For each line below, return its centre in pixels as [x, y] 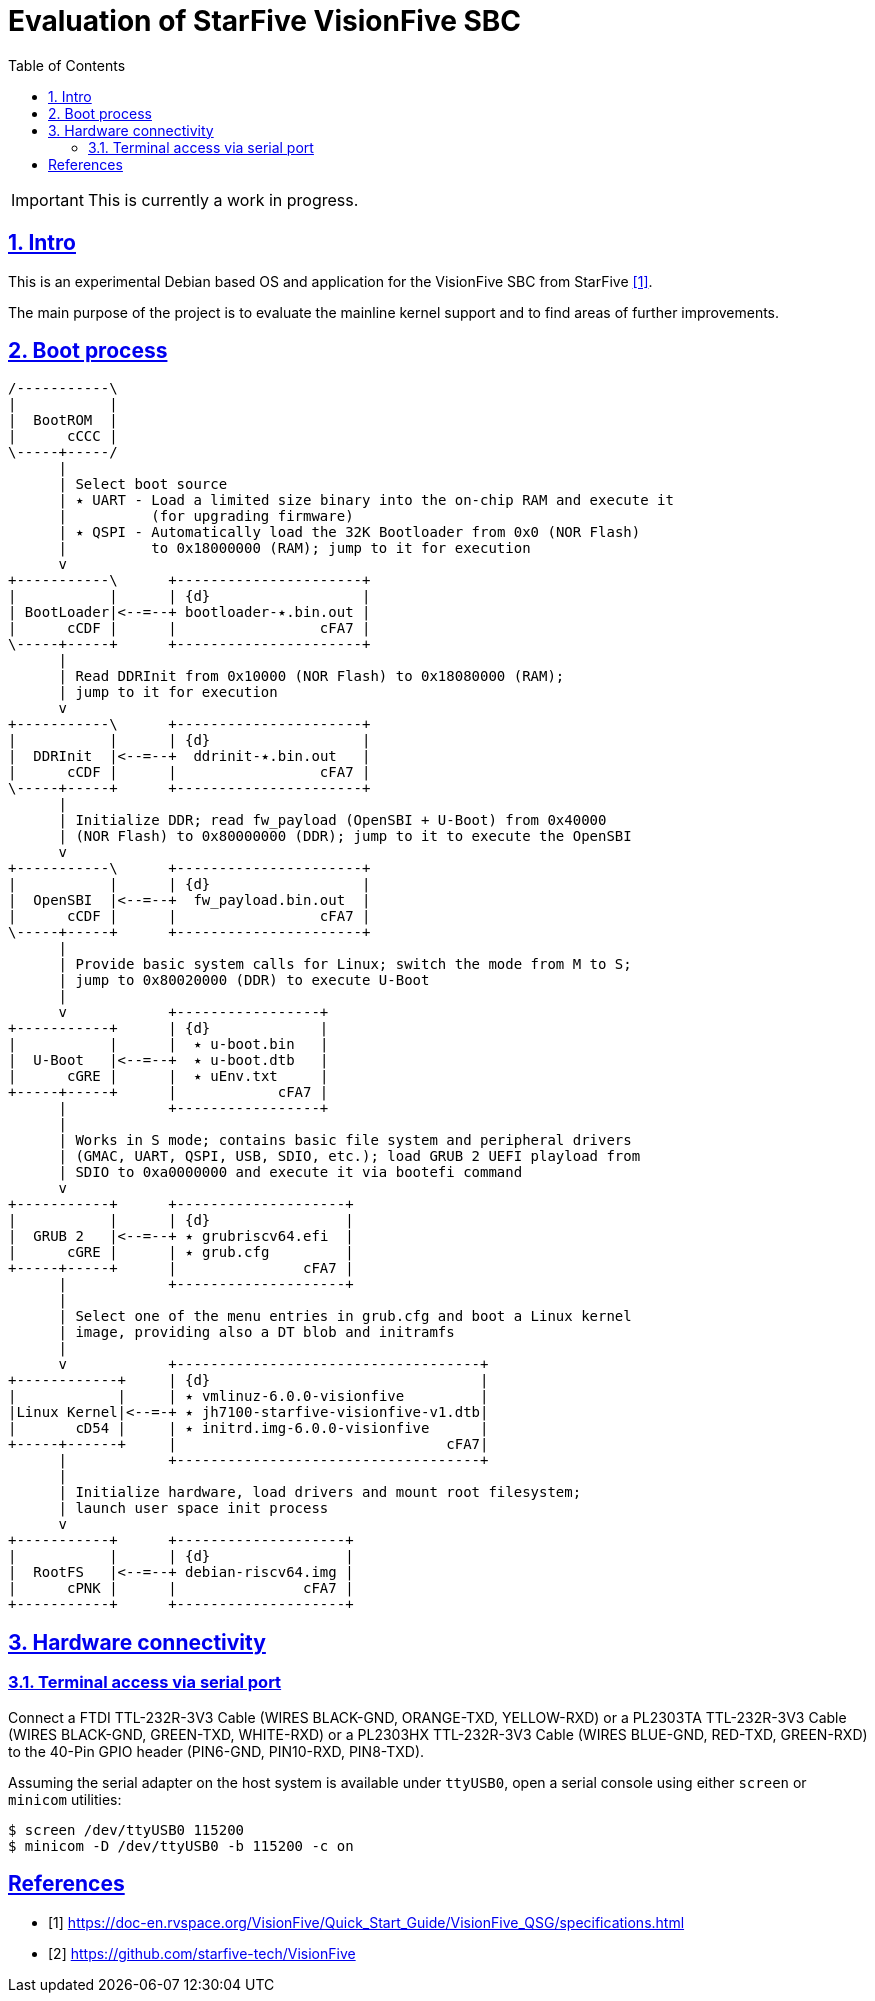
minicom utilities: [65, 1799]
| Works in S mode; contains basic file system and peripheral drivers [345, 1140]
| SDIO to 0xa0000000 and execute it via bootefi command [290, 1172]
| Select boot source [143, 484]
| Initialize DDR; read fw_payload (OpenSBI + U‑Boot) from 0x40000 [332, 820]
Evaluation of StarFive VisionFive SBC [265, 21]
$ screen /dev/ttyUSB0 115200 [126, 1829]
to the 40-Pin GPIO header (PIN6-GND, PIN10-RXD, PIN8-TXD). [216, 1751]
